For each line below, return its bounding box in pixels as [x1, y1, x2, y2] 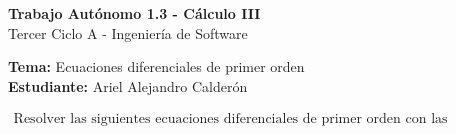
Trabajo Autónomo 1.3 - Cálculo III [8, 3, 261, 23]
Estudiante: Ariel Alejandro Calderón [8, 75, 248, 96]
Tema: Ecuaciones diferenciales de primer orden [8, 56, 305, 77]
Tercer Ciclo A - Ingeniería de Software [8, 22, 248, 43]
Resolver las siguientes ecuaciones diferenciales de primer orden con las [13, 112, 448, 127]
